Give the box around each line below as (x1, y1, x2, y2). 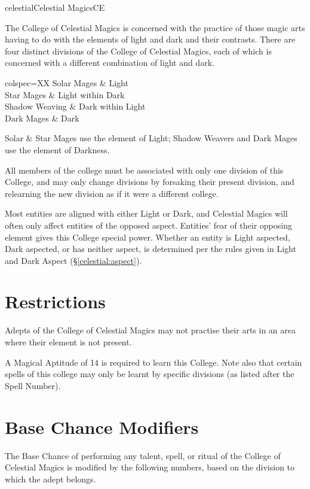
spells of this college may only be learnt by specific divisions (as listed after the (5, 367, 294, 380)
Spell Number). (5, 379, 61, 391)
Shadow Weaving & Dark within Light (5, 100, 146, 113)
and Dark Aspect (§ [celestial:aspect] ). (5, 254, 142, 266)
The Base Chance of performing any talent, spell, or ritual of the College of (5, 449, 281, 461)
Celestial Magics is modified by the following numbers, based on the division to (5, 461, 295, 473)
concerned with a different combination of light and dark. (5, 56, 214, 69)
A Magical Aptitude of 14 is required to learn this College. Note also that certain (5, 356, 302, 368)
